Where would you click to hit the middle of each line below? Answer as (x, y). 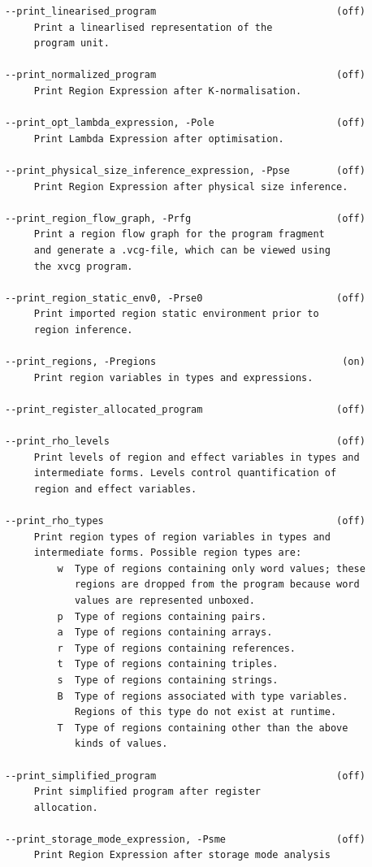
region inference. (83, 329)
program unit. (71, 43)
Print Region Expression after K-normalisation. (168, 91)
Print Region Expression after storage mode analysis (182, 855)
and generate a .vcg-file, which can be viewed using (182, 250)
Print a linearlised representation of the (153, 27)
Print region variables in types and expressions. (173, 377)
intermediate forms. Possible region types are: (168, 553)
